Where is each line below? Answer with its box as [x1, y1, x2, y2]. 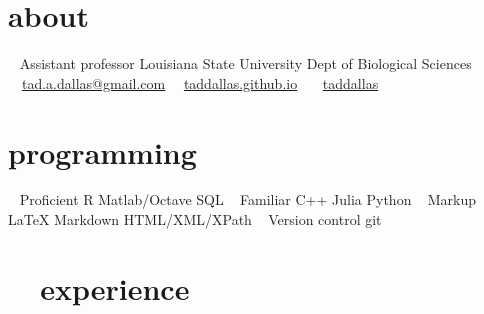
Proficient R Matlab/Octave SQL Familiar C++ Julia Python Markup [19, 189, 477, 210]
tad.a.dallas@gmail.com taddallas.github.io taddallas [22, 72, 379, 93]
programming [8, 131, 197, 172]
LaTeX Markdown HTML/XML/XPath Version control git [8, 209, 382, 230]
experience [40, 267, 190, 308]
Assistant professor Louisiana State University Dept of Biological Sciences [19, 53, 472, 74]
